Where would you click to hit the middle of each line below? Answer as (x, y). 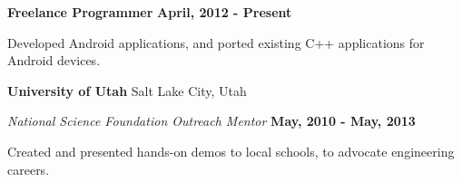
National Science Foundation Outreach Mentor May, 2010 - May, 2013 (211, 121)
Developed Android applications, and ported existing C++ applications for (216, 42)
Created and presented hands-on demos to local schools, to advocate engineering (231, 151)
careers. (29, 169)
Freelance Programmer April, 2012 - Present (150, 12)
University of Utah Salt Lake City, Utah (127, 90)
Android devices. (54, 60)
